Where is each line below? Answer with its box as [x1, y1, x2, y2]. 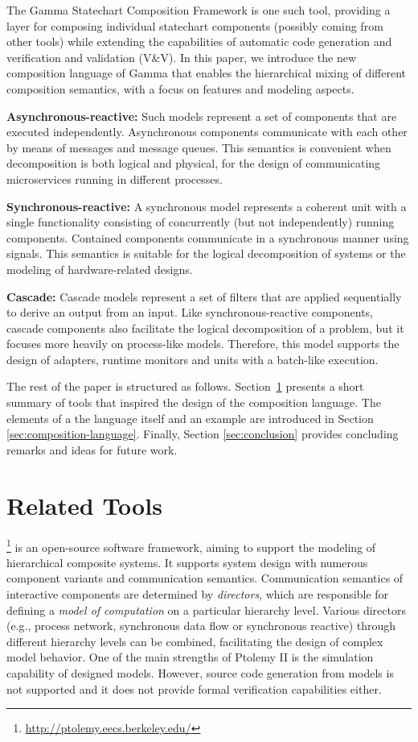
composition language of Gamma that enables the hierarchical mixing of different [6, 64, 406, 81]
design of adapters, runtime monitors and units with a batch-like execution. [6, 350, 379, 367]
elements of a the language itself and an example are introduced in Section [6, 409, 374, 426]
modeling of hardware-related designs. [6, 260, 193, 277]
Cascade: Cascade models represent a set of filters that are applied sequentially [6, 288, 402, 305]
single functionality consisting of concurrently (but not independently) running [6, 213, 395, 230]
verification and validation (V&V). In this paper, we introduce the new [6, 48, 357, 65]
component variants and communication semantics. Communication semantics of [6, 570, 404, 587]
